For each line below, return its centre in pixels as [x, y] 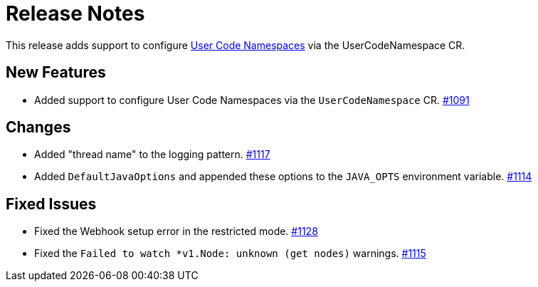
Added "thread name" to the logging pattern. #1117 [152, 155]
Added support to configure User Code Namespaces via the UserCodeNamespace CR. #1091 [252, 100]
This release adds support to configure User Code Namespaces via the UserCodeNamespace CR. [236, 45]
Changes [38, 127]
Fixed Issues [51, 204]
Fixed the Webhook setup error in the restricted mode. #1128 [176, 231]
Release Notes [75, 14]
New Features [56, 73]
